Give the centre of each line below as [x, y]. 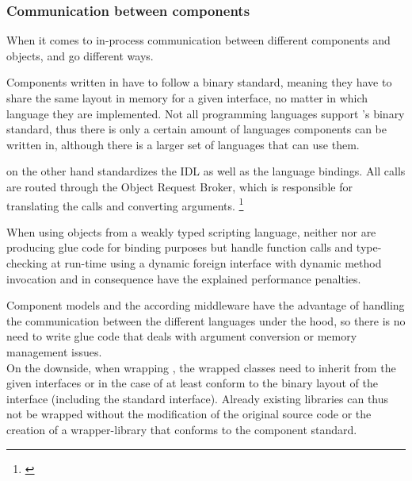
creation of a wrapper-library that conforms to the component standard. [182, 429]
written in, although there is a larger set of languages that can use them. [183, 144]
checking [27, 263]
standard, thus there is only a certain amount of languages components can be [197, 129]
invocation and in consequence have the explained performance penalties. [184, 278]
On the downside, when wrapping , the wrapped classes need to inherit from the [201, 367]
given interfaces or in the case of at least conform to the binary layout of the [192, 383]
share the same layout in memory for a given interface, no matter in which [187, 98]
